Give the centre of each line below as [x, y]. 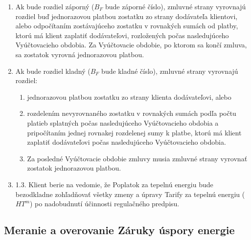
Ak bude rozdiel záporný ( [55, 6]
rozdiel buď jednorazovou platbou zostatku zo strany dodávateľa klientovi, [126, 16]
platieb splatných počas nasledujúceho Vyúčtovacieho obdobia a [123, 122]
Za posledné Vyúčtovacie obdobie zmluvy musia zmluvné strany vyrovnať [137, 158]
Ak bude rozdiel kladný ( [53, 71]
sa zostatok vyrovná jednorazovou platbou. [80, 54]
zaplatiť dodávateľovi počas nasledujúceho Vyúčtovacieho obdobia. [126, 142]
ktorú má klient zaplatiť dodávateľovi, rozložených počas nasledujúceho [122, 35]
